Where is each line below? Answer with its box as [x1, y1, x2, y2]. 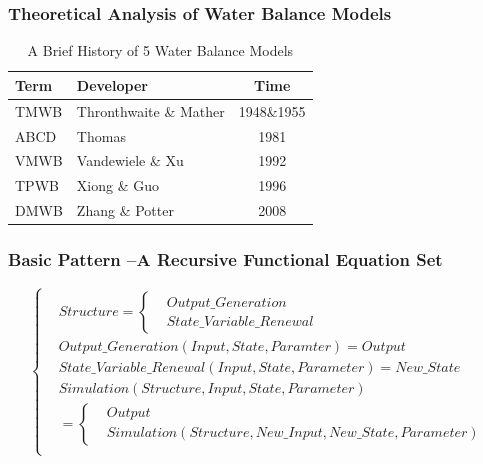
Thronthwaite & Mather [76, 100, 225, 121]
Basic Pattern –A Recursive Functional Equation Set [8, 247, 443, 272]
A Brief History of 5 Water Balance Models [27, 40, 294, 61]
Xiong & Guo [76, 175, 160, 196]
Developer [76, 74, 148, 95]
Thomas [76, 125, 126, 146]
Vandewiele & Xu [76, 150, 184, 171]
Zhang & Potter [76, 200, 174, 221]
